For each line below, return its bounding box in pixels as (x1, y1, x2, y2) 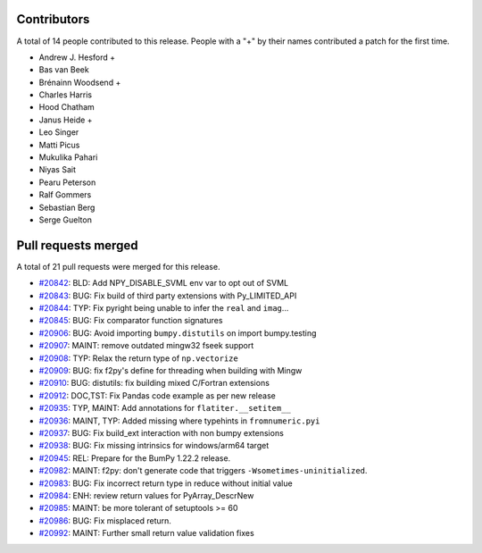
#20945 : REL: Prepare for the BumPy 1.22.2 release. (38, 452, 231, 464)
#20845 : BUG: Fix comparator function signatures (38, 315, 223, 326)
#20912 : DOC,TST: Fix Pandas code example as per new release (38, 390, 276, 401)
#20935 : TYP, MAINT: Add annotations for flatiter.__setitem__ (38, 403, 292, 414)
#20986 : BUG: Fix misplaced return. (38, 515, 171, 526)
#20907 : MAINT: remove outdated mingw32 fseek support (38, 340, 254, 351)
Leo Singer (38, 127, 79, 138)
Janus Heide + (38, 114, 93, 125)
